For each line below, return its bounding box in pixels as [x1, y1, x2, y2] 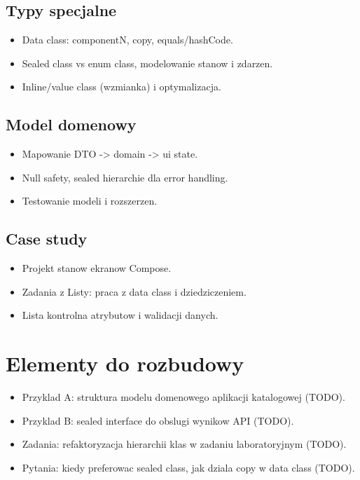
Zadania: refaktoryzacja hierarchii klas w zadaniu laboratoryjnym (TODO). [22, 437, 347, 451]
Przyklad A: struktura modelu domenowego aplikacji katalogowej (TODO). [22, 390, 345, 404]
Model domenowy [6, 114, 137, 135]
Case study [6, 228, 88, 249]
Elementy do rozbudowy [6, 349, 244, 378]
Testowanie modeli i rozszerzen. [22, 193, 158, 208]
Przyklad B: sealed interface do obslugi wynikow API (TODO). [22, 413, 294, 427]
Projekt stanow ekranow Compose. [22, 261, 172, 275]
